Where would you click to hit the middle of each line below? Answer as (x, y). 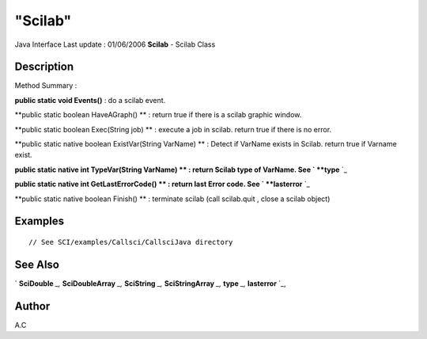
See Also (37, 264)
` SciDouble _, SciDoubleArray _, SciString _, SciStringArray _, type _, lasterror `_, (150, 283)
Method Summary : (46, 86)
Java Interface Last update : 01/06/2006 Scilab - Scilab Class (115, 44)
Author (32, 306)
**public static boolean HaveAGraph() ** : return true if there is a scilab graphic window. (158, 115)
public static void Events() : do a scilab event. (90, 100)
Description (44, 67)
